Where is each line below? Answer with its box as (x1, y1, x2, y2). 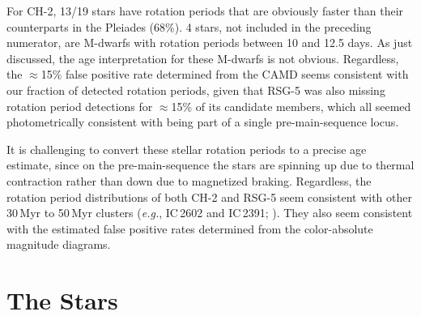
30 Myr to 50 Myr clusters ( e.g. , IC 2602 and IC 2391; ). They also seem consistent (6, 204, 413, 221)
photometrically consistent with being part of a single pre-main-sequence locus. (6, 113, 399, 130)
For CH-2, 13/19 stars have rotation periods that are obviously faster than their (6, 2, 404, 19)
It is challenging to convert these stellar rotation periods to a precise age (6, 140, 367, 157)
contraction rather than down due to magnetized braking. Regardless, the (6, 172, 372, 189)
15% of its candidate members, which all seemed (171, 97, 411, 114)
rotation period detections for (6, 97, 153, 114)
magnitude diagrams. (6, 236, 111, 253)
